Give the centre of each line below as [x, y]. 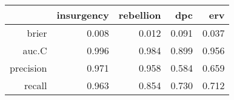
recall [36, 85]
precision [28, 68]
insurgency [83, 15]
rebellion [140, 15]
